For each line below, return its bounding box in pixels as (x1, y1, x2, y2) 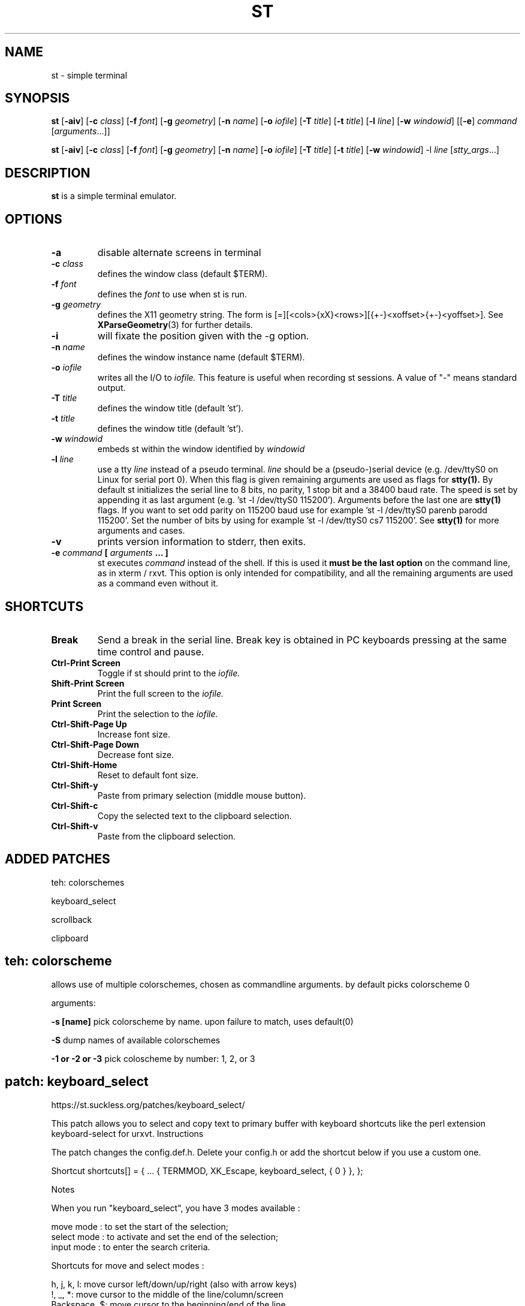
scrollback (51, 914, 92, 925)
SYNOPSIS (5, 91, 70, 106)
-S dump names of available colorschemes (51, 1034, 221, 1045)
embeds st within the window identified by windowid (97, 444, 305, 455)
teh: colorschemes (51, 877, 125, 887)
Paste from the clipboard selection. (97, 830, 236, 841)
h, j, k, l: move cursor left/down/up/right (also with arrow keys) (51, 1278, 297, 1289)
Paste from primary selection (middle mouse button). (97, 790, 306, 801)
